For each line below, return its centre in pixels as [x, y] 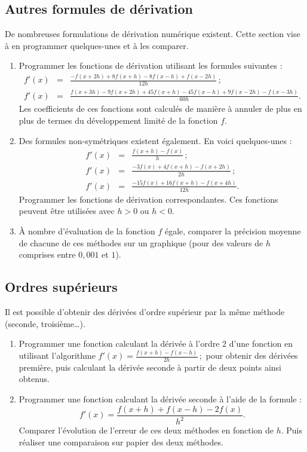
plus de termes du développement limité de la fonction [118, 120]
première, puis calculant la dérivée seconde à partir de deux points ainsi [150, 367]
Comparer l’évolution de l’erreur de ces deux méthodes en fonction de [146, 430]
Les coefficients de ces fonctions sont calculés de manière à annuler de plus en [160, 109]
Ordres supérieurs [61, 287]
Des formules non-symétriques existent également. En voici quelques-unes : [155, 140]
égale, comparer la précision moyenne [233, 230]
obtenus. [34, 379]
